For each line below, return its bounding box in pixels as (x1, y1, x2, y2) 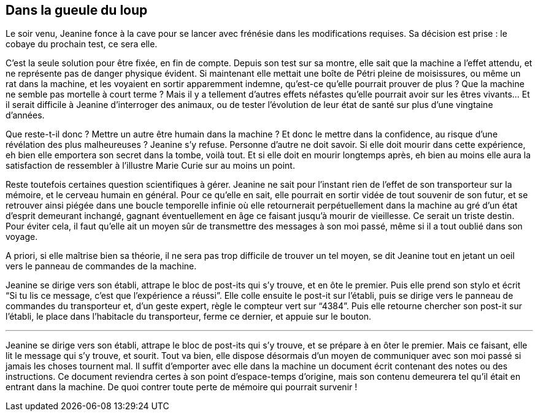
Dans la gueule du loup (6, 2, 148, 18)
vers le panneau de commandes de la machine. (6, 261, 197, 272)
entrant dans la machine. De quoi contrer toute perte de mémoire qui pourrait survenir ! (6, 382, 358, 393)
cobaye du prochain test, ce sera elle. (6, 39, 158, 50)
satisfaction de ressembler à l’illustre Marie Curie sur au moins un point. (6, 160, 295, 171)
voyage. (6, 231, 38, 242)
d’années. (6, 110, 45, 121)
